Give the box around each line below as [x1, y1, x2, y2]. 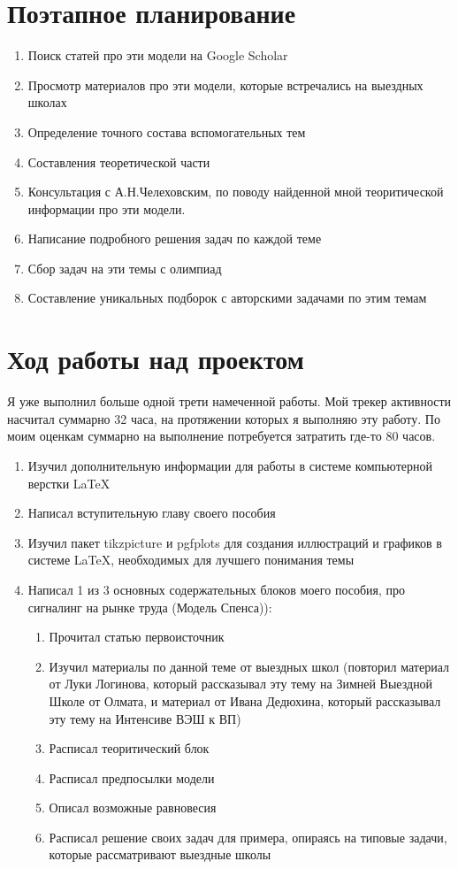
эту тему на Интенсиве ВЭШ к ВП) [49, 709, 241, 727]
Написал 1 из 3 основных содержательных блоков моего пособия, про [27, 580, 406, 598]
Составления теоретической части [27, 152, 210, 171]
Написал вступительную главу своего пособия [27, 504, 276, 522]
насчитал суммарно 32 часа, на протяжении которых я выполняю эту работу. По [7, 409, 440, 427]
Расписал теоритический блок [49, 739, 210, 757]
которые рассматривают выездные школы [49, 845, 271, 864]
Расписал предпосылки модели [49, 768, 215, 787]
